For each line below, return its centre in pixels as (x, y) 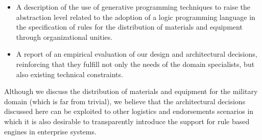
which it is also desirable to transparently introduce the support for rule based (127, 121)
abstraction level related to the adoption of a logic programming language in (136, 17)
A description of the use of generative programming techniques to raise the (133, 7)
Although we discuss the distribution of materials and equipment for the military (131, 91)
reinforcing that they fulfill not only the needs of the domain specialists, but (135, 64)
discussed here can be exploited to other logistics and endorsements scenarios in (129, 111)
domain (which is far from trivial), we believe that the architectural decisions (125, 101)
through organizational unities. (64, 37)
